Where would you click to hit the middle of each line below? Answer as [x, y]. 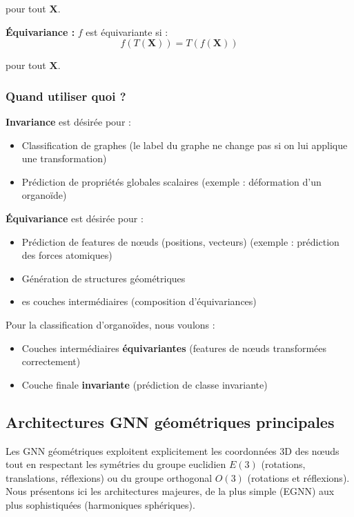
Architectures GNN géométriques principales [170, 421]
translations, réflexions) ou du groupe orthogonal [109, 477]
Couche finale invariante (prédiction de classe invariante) [145, 384]
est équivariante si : [127, 31]
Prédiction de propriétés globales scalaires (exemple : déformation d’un [171, 181]
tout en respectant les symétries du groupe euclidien [116, 464]
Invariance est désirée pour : [68, 121]
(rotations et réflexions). [298, 477]
